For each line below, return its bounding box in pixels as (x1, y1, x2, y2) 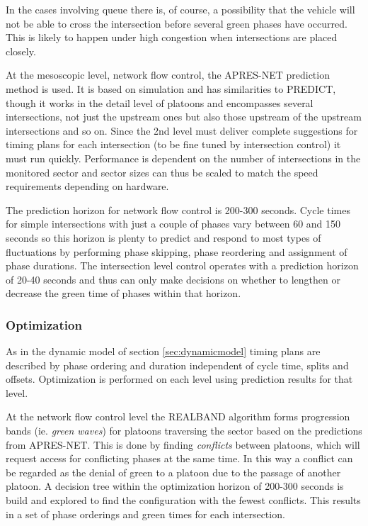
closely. (6, 43, 36, 58)
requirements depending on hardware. (6, 179, 169, 194)
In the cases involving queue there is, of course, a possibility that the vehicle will (6, 2, 355, 16)
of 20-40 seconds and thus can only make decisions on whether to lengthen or (6, 272, 340, 286)
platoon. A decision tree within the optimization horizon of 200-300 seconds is (6, 479, 344, 493)
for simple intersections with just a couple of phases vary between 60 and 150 (6, 216, 341, 231)
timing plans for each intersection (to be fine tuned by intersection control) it (6, 137, 341, 152)
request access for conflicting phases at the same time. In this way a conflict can (6, 451, 353, 466)
